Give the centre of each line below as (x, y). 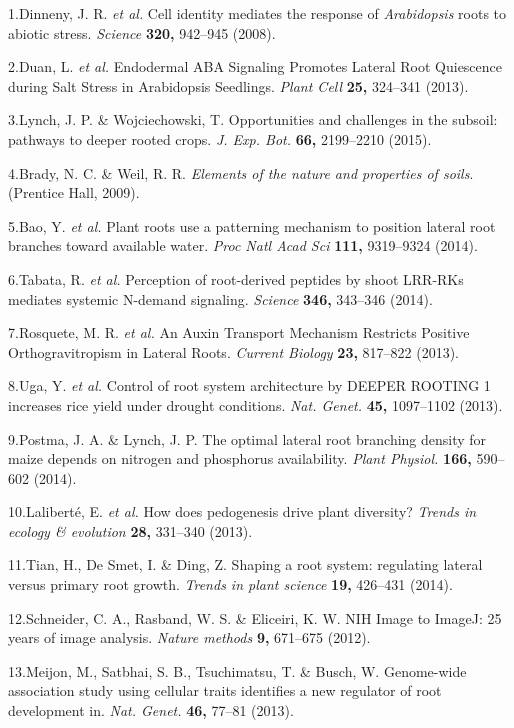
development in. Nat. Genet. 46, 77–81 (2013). (151, 710)
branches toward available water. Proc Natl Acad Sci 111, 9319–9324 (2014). (243, 245)
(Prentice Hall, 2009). (74, 192)
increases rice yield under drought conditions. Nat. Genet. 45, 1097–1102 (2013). (255, 404)
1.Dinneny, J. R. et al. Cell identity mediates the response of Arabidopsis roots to (257, 13)
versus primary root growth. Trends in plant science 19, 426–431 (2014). (230, 584)
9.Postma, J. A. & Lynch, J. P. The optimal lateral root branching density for (247, 438)
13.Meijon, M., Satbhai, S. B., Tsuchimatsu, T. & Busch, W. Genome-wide (237, 670)
